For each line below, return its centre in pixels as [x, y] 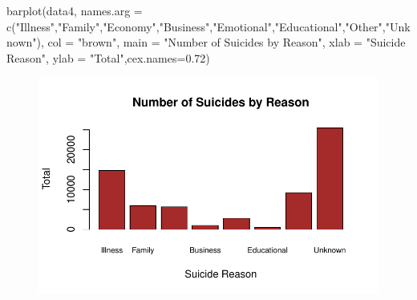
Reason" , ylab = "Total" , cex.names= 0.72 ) [108, 57]
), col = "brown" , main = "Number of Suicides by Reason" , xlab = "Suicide [221, 42]
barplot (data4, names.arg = [75, 10]
